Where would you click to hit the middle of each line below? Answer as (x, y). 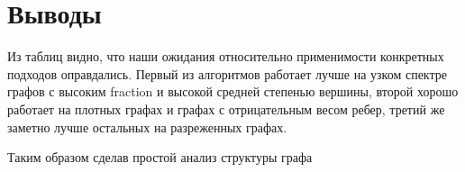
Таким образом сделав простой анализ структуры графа (160, 157)
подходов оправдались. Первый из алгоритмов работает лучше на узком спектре (227, 73)
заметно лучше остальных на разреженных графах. (147, 127)
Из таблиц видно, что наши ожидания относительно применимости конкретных (226, 56)
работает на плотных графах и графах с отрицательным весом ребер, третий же (226, 109)
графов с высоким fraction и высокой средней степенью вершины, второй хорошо (233, 91)
